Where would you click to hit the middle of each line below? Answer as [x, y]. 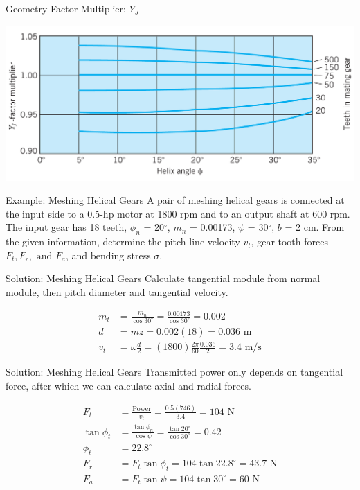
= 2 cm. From [315, 227]
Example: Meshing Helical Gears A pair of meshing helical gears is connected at [175, 200]
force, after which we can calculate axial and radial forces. [128, 385]
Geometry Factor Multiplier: [66, 8]
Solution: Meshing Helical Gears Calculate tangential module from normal [163, 278]
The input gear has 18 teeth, [66, 227]
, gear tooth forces [289, 242]
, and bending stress [108, 255]
